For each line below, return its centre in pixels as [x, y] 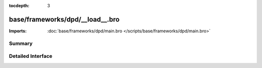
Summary [21, 43]
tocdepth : [19, 6]
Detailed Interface [31, 56]
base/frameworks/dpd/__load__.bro [64, 19]
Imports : [18, 31]
